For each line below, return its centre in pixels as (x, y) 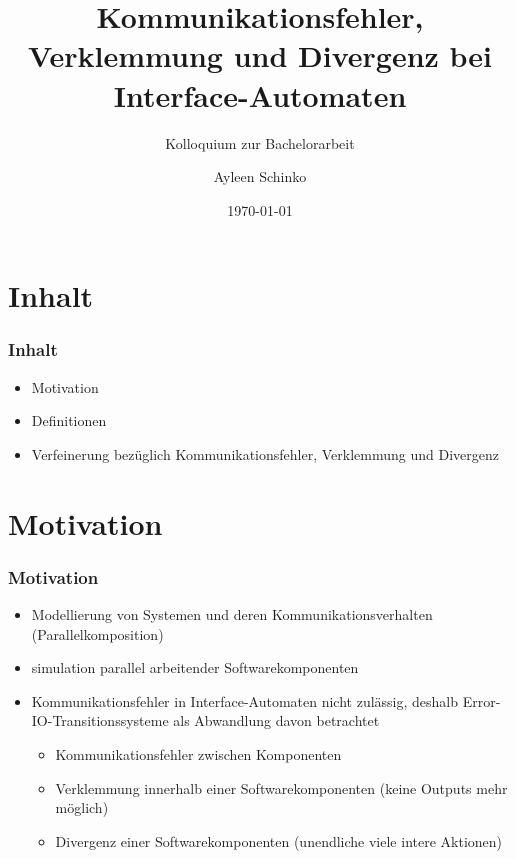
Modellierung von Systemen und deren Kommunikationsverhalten (232, 614)
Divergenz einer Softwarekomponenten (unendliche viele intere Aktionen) (279, 840)
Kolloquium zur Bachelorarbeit (260, 142)
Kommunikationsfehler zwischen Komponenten (198, 754)
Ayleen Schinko (260, 176)
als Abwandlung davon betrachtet (276, 720)
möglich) (82, 807)
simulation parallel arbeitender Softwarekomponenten (195, 667)
